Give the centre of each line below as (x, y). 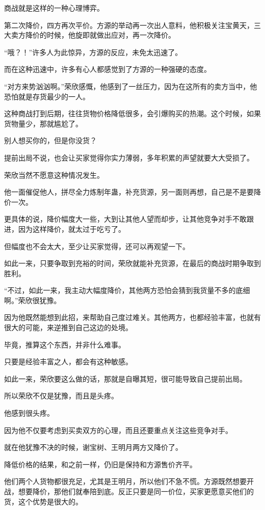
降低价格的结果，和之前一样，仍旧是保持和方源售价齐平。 (100, 464)
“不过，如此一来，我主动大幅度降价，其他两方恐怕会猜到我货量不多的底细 (127, 290)
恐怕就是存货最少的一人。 (47, 96)
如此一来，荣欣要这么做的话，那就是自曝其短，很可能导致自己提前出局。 (125, 378)
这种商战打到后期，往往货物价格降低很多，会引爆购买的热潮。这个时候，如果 (132, 113)
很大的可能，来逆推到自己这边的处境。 (68, 327)
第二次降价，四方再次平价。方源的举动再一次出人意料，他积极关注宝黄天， (129, 25)
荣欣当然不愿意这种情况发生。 (54, 175)
